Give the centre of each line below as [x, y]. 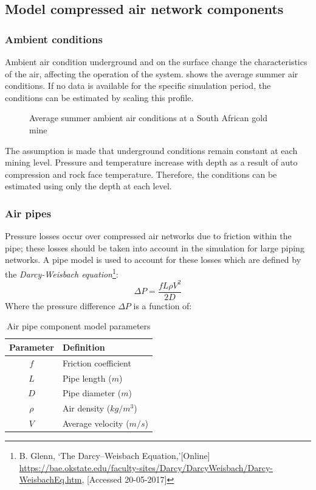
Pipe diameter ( [92, 393]
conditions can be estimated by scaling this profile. [99, 97]
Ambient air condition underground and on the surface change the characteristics [156, 61]
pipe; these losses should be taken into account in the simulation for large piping [155, 247]
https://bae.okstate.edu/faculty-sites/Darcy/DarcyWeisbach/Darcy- [146, 467]
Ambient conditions [54, 39]
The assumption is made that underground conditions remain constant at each [151, 150]
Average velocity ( [96, 423]
